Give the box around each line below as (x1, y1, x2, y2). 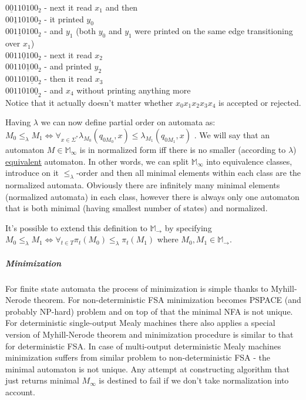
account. (5, 386, 35, 398)
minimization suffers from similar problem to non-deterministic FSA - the (5, 351, 271, 364)
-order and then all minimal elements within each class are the (76, 166, 301, 179)
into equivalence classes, (206, 155, 292, 167)
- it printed (44, 12, 84, 25)
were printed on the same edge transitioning (134, 25, 293, 37)
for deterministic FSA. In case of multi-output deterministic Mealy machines (5, 339, 281, 352)
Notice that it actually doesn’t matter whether (5, 96, 173, 108)
